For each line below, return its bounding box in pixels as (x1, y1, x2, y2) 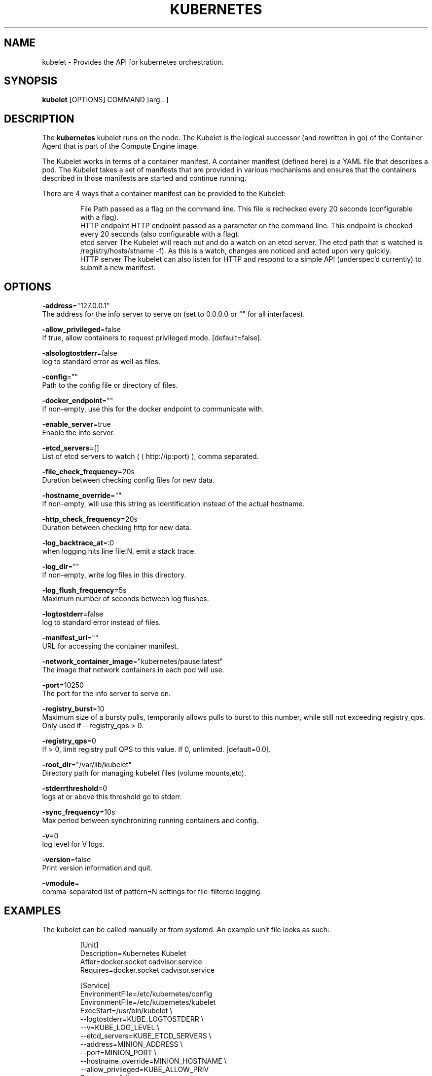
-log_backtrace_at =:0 (42, 538, 114, 547)
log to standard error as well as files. (42, 357, 160, 366)
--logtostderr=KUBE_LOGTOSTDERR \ (80, 1014, 204, 1023)
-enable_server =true (42, 420, 111, 429)
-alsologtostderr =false (42, 349, 117, 358)
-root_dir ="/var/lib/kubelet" (42, 760, 132, 769)
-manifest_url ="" (42, 633, 99, 642)
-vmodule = (42, 879, 79, 888)
